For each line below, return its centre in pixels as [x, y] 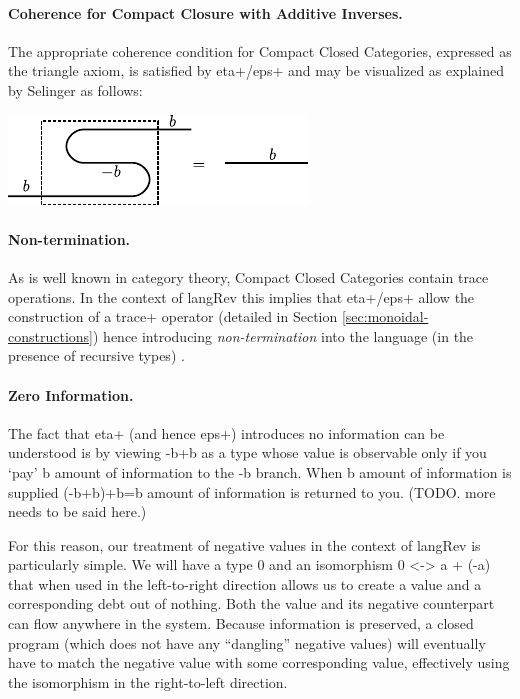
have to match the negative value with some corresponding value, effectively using [259, 662]
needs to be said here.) [77, 511]
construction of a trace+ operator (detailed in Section [173, 316]
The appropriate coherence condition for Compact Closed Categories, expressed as [260, 50]
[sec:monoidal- [385, 316]
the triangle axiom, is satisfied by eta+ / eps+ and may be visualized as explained [256, 70]
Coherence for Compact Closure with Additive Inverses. [205, 12]
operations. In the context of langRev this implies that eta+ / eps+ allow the [241, 296]
